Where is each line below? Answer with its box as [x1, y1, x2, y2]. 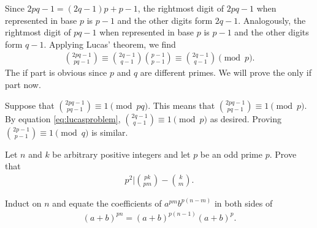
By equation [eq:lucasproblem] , [5, 112, 121, 125]
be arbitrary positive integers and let [52, 147, 191, 160]
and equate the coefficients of [52, 196, 162, 209]
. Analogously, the [238, 13, 306, 26]
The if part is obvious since [5, 66, 107, 79]
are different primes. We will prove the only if [140, 66, 311, 79]
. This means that [148, 98, 215, 111]
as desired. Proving [210, 112, 281, 125]
